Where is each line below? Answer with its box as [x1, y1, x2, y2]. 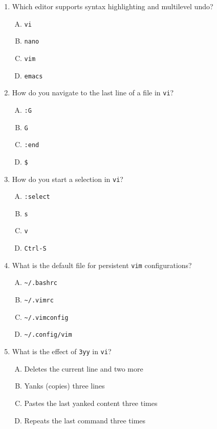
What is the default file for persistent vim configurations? [12, 259, 192, 270]
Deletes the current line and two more [24, 363, 143, 374]
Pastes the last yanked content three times [24, 397, 158, 408]
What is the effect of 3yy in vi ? [12, 346, 112, 357]
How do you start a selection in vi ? [12, 173, 123, 184]
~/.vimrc [24, 297, 54, 304]
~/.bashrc [24, 279, 58, 287]
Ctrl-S [24, 245, 47, 253]
